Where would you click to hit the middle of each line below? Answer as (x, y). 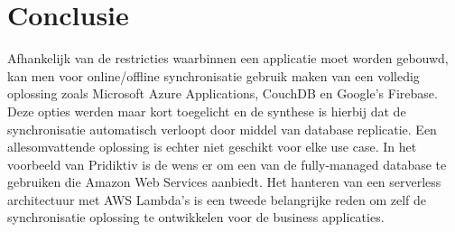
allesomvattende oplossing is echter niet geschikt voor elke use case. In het (212, 147)
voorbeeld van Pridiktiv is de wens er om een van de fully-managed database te (227, 164)
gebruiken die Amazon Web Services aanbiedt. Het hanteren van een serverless (224, 182)
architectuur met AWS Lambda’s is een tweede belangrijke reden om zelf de (217, 199)
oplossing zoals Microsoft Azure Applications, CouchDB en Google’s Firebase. (223, 93)
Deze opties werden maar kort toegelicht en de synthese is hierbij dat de (207, 111)
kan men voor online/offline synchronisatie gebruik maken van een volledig (214, 75)
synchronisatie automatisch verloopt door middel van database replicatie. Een (222, 129)
